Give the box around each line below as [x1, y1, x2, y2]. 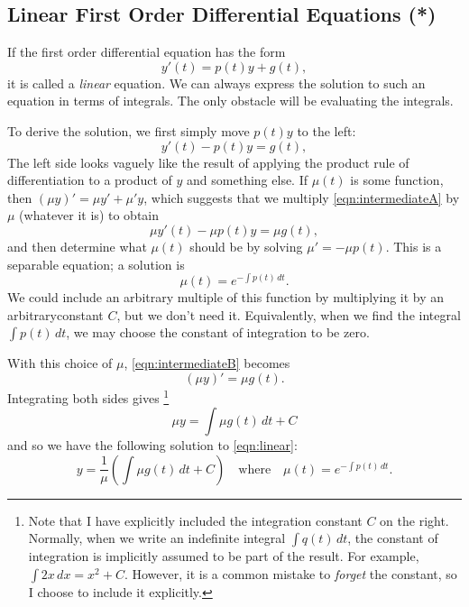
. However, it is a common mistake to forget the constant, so [124, 565, 457, 584]
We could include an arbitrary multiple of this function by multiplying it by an [7, 288, 445, 307]
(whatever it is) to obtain [19, 206, 160, 225]
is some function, [350, 170, 444, 189]
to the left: [297, 121, 356, 140]
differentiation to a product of [7, 170, 172, 189]
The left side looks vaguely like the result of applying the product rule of [7, 152, 409, 171]
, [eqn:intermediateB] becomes [124, 354, 290, 372]
